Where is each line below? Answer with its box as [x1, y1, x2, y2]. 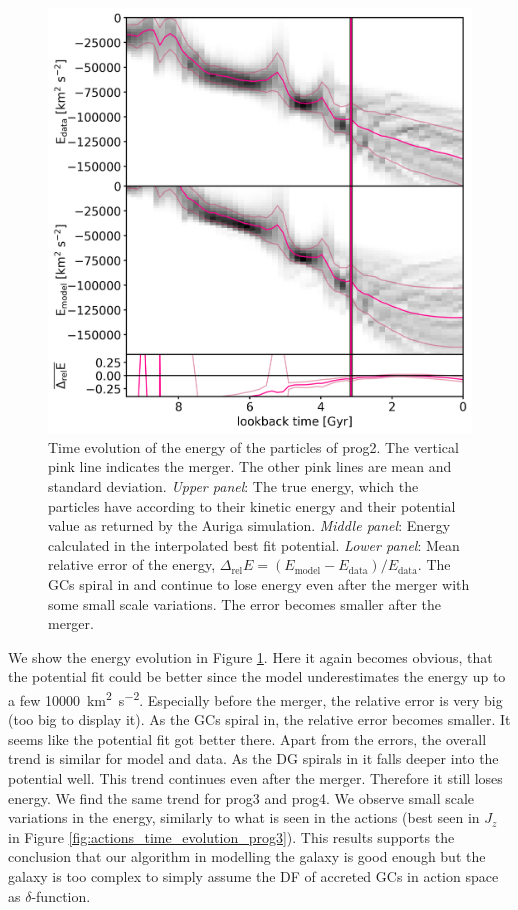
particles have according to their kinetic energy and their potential [48, 495, 456, 516]
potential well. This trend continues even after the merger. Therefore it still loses [8, 767, 503, 788]
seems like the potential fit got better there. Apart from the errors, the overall [8, 728, 487, 749]
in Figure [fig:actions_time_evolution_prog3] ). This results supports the [8, 826, 455, 847]
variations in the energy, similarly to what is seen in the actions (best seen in [8, 807, 480, 828]
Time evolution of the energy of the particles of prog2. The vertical [48, 436, 459, 457]
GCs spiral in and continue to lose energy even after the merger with [48, 573, 470, 594]
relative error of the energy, [48, 554, 216, 575]
